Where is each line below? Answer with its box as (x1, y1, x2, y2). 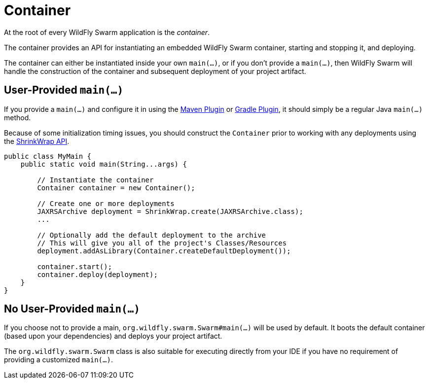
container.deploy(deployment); (37, 270, 158, 279)
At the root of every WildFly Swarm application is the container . (4, 28, 210, 36)
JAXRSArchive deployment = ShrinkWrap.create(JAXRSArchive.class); (37, 207, 303, 215)
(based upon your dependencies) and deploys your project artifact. (4, 332, 222, 341)
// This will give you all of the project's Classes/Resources (37, 239, 287, 247)
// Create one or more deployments (37, 199, 175, 208)
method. (4, 113, 31, 122)
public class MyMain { (4, 152, 92, 160)
